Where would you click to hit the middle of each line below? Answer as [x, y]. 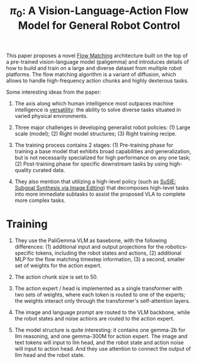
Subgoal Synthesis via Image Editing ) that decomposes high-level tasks [101, 187]
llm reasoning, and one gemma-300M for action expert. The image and [101, 336]
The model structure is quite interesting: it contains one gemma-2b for [100, 330]
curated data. [49, 170]
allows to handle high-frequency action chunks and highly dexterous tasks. [97, 80]
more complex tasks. [40, 200]
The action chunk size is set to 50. [56, 277]
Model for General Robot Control [99, 25]
